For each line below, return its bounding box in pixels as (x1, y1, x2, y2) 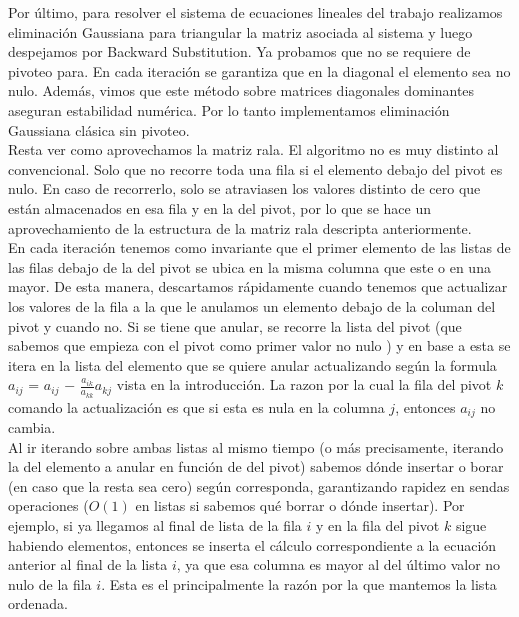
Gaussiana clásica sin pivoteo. (8, 119, 190, 140)
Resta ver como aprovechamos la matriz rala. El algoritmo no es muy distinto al (8, 139, 499, 160)
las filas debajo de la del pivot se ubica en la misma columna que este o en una (8, 256, 491, 277)
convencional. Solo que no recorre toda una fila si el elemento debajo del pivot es (8, 158, 503, 179)
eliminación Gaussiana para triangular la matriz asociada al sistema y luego (8, 21, 473, 42)
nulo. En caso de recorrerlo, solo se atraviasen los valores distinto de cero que (8, 178, 481, 199)
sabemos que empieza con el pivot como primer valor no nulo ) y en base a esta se (8, 335, 511, 356)
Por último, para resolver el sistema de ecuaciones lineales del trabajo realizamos (8, 2, 503, 22)
